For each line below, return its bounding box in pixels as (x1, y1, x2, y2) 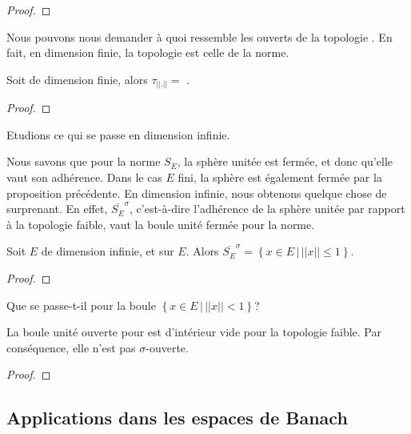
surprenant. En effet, (6, 200, 108, 217)
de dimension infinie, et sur (41, 243, 174, 259)
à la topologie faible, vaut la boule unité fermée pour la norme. (6, 215, 315, 232)
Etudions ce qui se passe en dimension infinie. (6, 126, 230, 143)
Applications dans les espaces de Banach (6, 405, 348, 430)
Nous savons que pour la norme (6, 153, 161, 170)
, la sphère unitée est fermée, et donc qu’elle (177, 153, 393, 170)
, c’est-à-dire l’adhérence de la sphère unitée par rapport (130, 200, 405, 217)
